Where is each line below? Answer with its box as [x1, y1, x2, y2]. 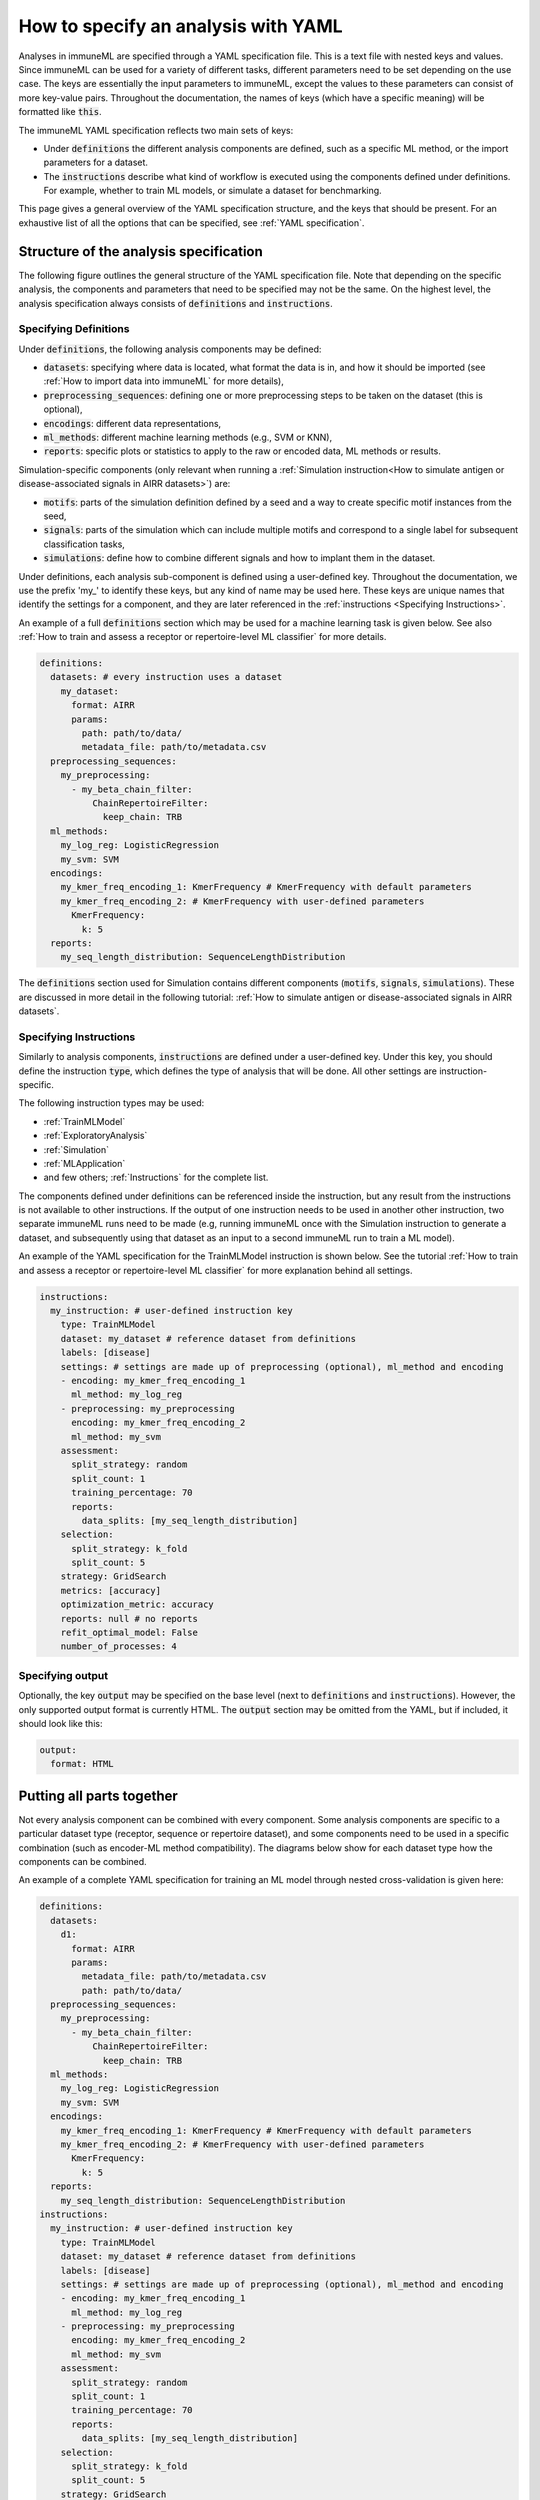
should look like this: [18, 1717, 103, 1729]
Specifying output [18, 1668, 109, 1682]
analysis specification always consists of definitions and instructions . [18, 297, 334, 309]
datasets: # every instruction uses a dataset [50, 671, 283, 683]
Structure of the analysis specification [18, 243, 264, 260]
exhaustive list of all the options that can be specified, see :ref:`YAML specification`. [18, 216, 365, 229]
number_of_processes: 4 [60, 1641, 177, 1652]
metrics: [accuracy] [60, 1585, 162, 1596]
